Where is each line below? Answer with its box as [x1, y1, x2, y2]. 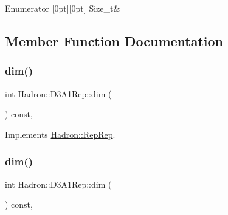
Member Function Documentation [5, 31, 224, 50]
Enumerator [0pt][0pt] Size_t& [5, 2, 120, 14]
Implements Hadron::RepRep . [5, 128, 116, 140]
